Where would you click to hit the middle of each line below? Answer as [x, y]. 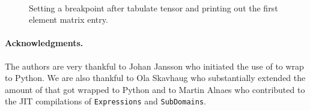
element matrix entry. [68, 19]
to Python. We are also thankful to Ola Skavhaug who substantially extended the [155, 78]
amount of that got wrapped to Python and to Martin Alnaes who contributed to [155, 89]
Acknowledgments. [44, 43]
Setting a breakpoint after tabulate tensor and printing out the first [153, 7]
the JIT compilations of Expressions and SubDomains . [105, 101]
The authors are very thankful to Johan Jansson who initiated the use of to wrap [154, 66]
